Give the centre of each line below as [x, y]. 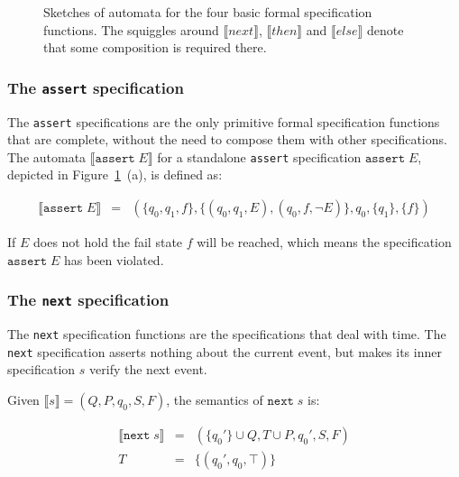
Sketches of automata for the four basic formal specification [208, 12]
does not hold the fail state [108, 242]
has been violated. [114, 259]
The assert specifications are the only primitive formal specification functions [224, 121]
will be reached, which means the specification [324, 242]
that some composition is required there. [155, 47]
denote [385, 29]
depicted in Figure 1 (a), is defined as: [115, 174]
